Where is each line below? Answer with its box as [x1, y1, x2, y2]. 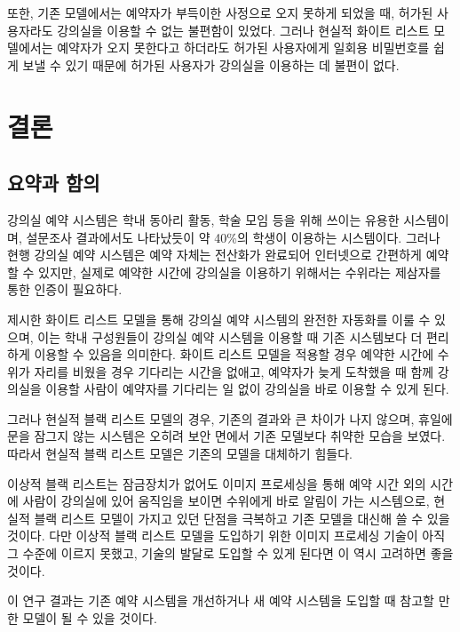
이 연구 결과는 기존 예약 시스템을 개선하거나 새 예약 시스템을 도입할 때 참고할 [7, 591, 434, 610]
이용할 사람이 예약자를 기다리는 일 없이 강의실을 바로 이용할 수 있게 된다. [45, 380, 449, 398]
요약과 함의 [7, 169, 100, 196]
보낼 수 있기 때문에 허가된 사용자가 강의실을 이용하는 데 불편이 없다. [22, 55, 400, 74]
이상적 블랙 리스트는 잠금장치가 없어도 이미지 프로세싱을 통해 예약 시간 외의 [7, 474, 426, 492]
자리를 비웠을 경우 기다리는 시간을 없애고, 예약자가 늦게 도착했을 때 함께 [34, 362, 434, 380]
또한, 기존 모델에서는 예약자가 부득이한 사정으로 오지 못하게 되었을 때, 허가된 [7, 4, 433, 21]
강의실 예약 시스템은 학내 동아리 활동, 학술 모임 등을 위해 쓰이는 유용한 [7, 210, 400, 228]
